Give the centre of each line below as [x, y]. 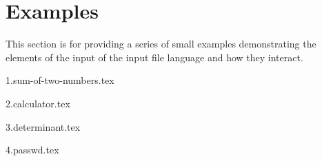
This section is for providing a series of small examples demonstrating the [161, 44]
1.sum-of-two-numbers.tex [60, 80]
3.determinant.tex [43, 126]
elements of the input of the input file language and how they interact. [154, 57]
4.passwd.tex [32, 150]
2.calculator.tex [38, 103]
